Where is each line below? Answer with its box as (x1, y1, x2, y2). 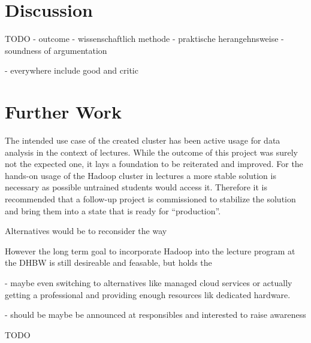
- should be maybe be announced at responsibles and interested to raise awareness (5, 308, 306, 321)
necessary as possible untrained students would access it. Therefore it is (5, 181, 267, 193)
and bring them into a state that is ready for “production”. (5, 204, 221, 217)
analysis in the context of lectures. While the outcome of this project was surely (5, 145, 298, 158)
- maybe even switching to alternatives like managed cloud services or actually (5, 276, 292, 289)
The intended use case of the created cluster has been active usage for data (5, 134, 280, 147)
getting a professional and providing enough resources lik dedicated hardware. (5, 288, 291, 300)
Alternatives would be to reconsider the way (5, 224, 167, 237)
